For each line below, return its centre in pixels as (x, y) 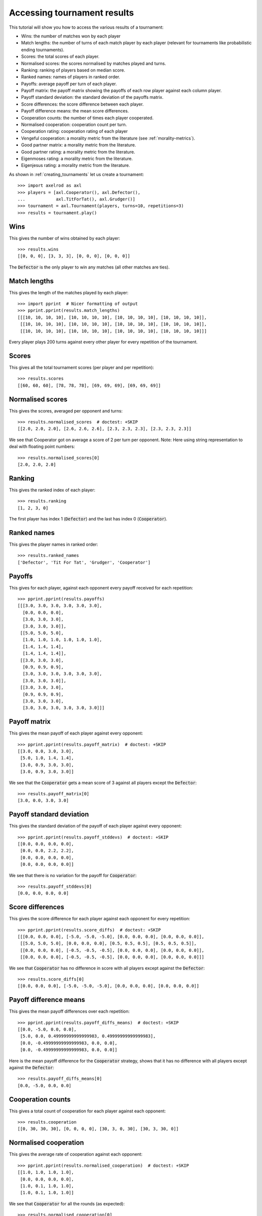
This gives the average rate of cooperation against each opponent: (76, 1154)
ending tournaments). (43, 50)
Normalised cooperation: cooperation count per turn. (74, 125)
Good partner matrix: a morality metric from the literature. (79, 145)
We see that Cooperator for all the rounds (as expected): (67, 1203)
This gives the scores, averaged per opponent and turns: (66, 411)
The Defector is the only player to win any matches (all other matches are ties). (89, 267)
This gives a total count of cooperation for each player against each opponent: (87, 1111)
